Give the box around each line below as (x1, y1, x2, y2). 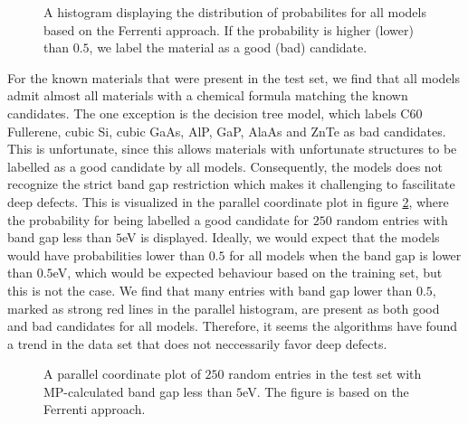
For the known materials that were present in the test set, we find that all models (7, 68, 461, 87)
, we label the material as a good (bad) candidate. (89, 38, 368, 57)
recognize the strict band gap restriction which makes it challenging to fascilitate (7, 174, 455, 193)
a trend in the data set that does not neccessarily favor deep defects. (7, 334, 387, 353)
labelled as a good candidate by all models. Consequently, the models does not (7, 156, 444, 175)
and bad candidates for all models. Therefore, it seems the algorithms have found (7, 316, 458, 335)
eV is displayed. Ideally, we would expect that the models (121, 228, 440, 247)
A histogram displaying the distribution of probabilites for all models (43, 3, 426, 21)
